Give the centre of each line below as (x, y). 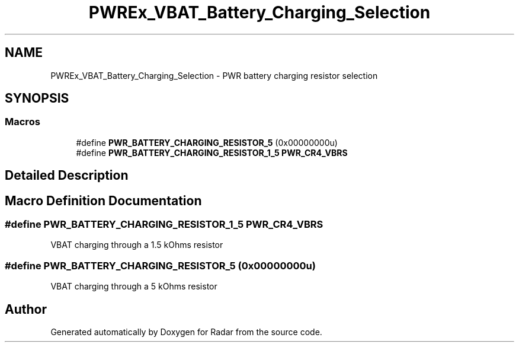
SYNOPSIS (37, 98)
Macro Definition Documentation (103, 200)
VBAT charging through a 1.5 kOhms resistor (137, 245)
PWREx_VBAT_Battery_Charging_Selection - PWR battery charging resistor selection (214, 75)
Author (26, 309)
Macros (23, 122)
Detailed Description (67, 176)
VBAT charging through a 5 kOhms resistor (134, 286)
